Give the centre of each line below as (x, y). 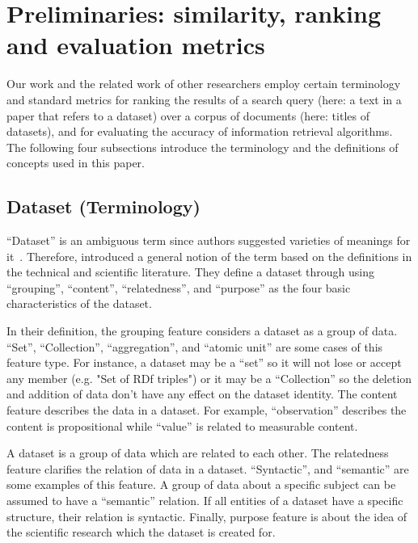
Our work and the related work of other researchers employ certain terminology (204, 84)
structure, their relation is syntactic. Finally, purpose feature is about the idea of (207, 516)
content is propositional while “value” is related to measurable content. (182, 425)
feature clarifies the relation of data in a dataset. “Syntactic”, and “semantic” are (208, 468)
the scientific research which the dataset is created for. (141, 532)
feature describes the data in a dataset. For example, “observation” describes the (207, 410)
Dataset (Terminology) (103, 206)
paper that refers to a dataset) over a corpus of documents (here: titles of (188, 115)
